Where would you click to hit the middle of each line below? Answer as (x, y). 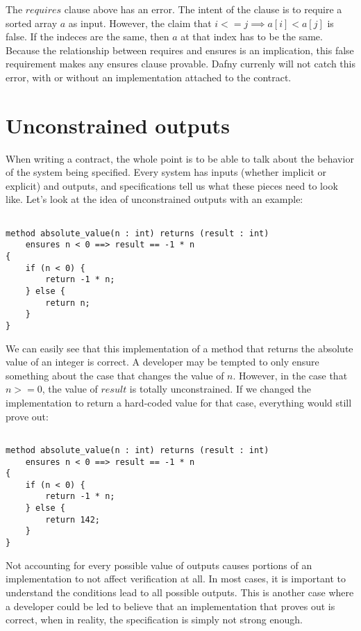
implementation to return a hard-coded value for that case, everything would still (179, 402)
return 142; (73, 519)
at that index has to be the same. (252, 36)
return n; (68, 303)
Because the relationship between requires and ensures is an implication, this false (180, 50)
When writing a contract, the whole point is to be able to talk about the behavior (180, 158)
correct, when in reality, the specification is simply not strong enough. (154, 620)
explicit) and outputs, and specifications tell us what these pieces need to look (172, 185)
